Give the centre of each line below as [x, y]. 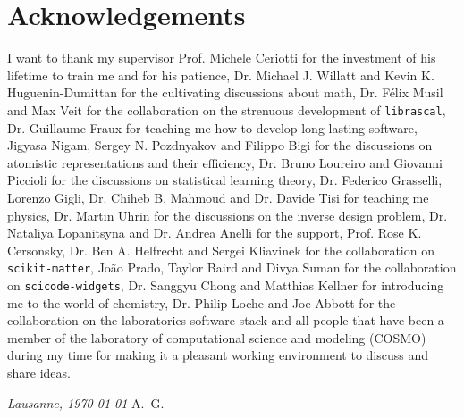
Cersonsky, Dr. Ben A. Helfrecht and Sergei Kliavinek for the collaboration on [221, 250]
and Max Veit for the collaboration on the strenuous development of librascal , [227, 109]
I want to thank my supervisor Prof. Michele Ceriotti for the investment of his [222, 58]
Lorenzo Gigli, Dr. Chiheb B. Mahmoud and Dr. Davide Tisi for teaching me [218, 197]
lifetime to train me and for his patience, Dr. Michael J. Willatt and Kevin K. [221, 75]
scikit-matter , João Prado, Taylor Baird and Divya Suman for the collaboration [232, 268]
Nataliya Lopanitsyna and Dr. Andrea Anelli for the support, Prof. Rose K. [215, 233]
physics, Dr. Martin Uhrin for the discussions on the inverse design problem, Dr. [228, 215]
